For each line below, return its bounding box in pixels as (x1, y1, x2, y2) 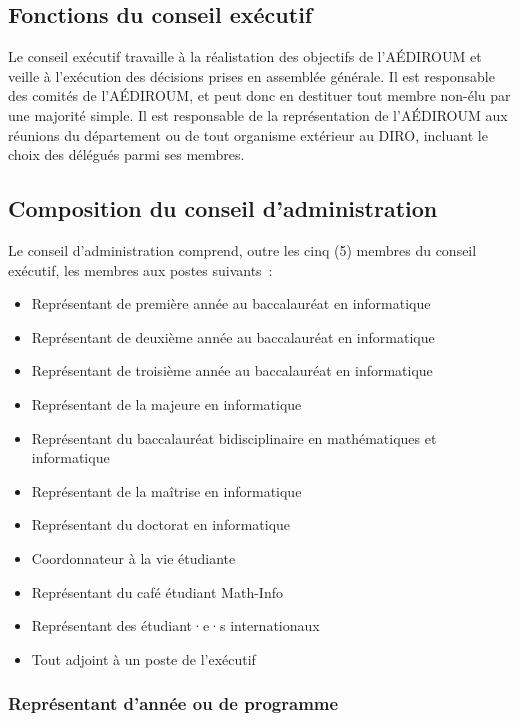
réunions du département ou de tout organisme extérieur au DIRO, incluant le (8, 124, 488, 145)
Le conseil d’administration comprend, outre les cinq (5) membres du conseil (8, 239, 477, 260)
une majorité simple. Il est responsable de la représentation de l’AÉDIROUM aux (8, 104, 508, 125)
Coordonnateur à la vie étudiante (31, 547, 236, 568)
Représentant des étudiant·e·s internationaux (31, 615, 320, 636)
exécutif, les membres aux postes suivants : (8, 259, 273, 280)
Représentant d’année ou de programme (8, 691, 339, 716)
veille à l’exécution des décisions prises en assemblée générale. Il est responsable (8, 65, 495, 86)
